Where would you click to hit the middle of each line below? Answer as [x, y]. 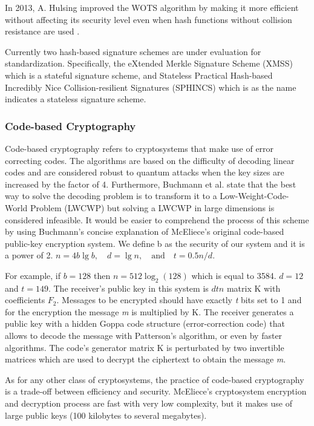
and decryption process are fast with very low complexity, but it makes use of [149, 403]
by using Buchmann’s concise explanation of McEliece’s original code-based [145, 231]
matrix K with [253, 288]
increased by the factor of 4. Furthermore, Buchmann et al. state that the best [151, 184]
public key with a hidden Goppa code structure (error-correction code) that [145, 323]
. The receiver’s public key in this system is [128, 288]
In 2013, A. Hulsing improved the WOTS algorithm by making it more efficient [152, 7]
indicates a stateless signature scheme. [76, 99]
